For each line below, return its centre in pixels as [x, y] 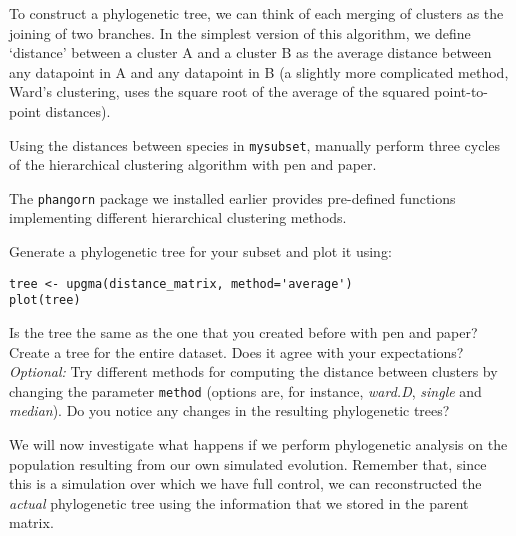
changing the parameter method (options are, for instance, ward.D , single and [245, 390]
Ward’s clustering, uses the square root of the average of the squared [219, 91]
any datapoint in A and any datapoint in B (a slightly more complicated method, [259, 71]
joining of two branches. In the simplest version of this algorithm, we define [240, 32]
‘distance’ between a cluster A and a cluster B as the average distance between [250, 52]
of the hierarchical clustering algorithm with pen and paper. [193, 164]
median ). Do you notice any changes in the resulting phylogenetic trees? [229, 410]
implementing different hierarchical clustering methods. [178, 217]
